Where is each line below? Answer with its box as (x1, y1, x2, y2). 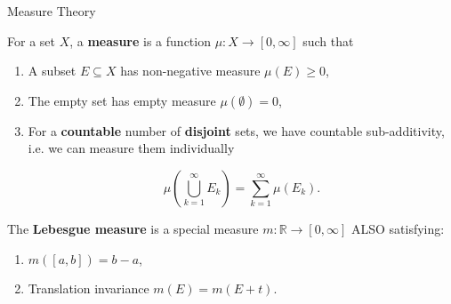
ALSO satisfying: (350, 219, 445, 237)
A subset (28, 61, 77, 80)
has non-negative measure (120, 61, 261, 80)
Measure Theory (7, 2, 96, 20)
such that (302, 31, 354, 50)
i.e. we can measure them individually (28, 139, 235, 157)
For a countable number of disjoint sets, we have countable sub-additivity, (28, 121, 445, 140)
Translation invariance (28, 279, 149, 298)
